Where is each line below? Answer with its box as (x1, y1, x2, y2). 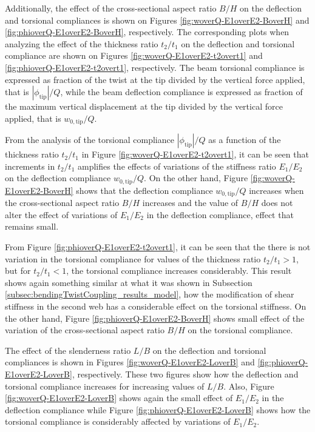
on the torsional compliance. (188, 324, 293, 336)
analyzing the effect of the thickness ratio (5, 37, 158, 50)
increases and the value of (142, 196, 239, 209)
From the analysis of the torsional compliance (5, 133, 174, 146)
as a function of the (208, 133, 281, 146)
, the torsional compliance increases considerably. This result (66, 264, 292, 277)
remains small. (5, 220, 59, 233)
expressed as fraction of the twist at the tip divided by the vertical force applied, (5, 73, 305, 85)
